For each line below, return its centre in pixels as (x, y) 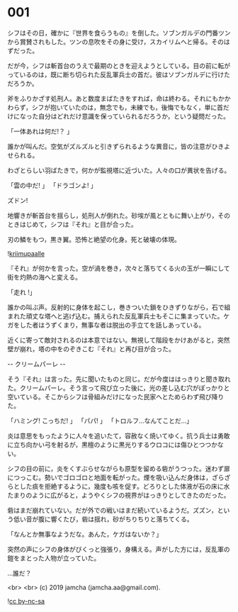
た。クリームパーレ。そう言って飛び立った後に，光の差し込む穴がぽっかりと (119, 388)
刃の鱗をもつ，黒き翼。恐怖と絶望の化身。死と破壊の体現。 (94, 239)
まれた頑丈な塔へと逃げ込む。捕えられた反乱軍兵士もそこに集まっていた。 (115, 316)
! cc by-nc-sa (26, 601)
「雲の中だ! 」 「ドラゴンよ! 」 (52, 185)
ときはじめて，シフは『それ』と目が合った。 (73, 224)
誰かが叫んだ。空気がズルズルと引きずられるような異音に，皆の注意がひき (116, 146)
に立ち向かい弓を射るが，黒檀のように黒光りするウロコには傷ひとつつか (113, 445)
